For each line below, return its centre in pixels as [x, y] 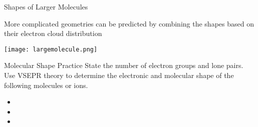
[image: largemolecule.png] [51, 49]
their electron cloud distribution [53, 33]
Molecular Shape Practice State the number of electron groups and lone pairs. [124, 65]
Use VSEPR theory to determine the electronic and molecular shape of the [119, 75]
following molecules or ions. [46, 85]
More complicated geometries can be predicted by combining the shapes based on [129, 23]
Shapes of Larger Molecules [46, 6]
